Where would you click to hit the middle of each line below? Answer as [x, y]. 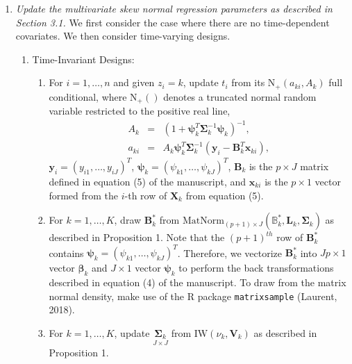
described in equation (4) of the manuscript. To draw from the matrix [198, 282]
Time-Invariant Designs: [83, 59]
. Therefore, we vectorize [230, 253]
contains [66, 253]
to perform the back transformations [256, 268]
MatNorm [203, 221]
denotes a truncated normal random [240, 96]
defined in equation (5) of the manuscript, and [148, 181]
